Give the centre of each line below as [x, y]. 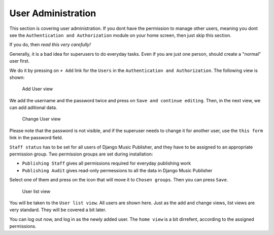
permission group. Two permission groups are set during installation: [81, 154]
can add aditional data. [33, 108]
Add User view [38, 89]
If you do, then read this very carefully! [50, 45]
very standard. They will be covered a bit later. [58, 210]
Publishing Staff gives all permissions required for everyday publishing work [107, 163]
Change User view [41, 119]
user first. [20, 61]
